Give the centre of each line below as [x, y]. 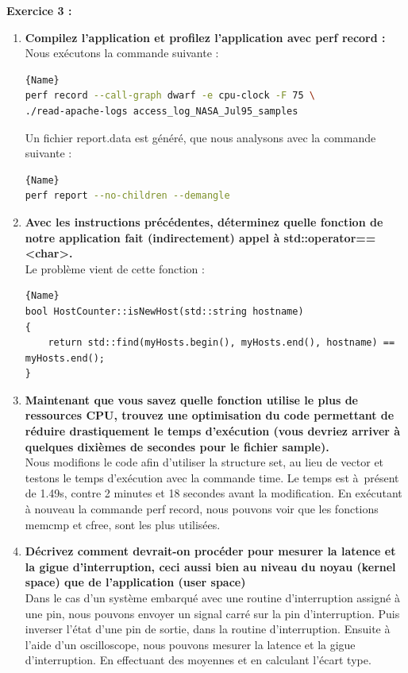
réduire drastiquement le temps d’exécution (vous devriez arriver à [213, 431]
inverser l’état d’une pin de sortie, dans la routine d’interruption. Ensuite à [208, 629]
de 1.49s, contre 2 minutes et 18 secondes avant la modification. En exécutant [214, 493]
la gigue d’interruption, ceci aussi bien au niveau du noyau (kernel [210, 566]
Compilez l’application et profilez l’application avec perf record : [205, 37]
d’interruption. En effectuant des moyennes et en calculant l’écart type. [198, 660]
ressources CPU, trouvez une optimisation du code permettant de [210, 415]
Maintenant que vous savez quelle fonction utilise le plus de [191, 399]
